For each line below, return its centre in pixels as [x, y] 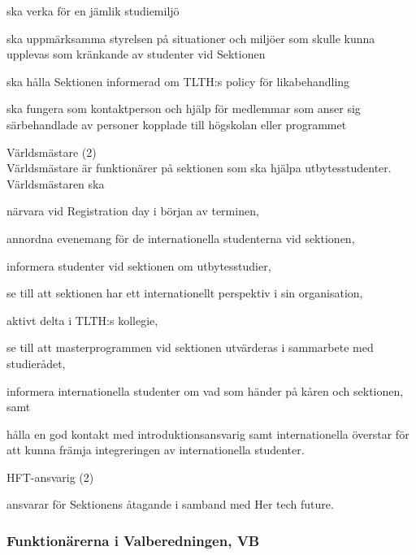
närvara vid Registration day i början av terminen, [133, 211]
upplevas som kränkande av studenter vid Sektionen [136, 54]
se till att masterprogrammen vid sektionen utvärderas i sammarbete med [190, 347]
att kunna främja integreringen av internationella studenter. [156, 450]
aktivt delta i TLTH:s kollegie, [82, 320]
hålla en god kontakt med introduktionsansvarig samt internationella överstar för [208, 434]
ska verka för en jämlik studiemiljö [93, 11]
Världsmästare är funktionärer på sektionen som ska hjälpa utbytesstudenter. [199, 168]
